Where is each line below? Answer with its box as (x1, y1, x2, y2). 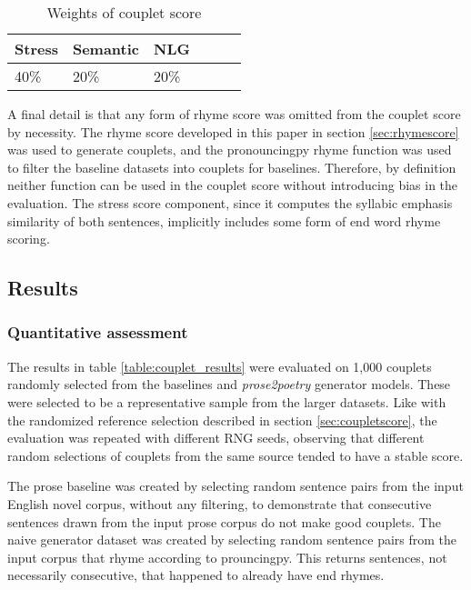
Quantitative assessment (7, 321, 188, 344)
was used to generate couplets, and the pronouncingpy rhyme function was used (7, 140, 452, 159)
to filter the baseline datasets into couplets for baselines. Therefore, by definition (7, 157, 456, 176)
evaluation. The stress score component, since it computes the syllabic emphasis (7, 193, 453, 212)
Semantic (72, 38, 139, 59)
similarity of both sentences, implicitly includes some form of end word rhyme (7, 211, 441, 230)
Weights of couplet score (46, 2, 202, 23)
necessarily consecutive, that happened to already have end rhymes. (7, 565, 385, 585)
